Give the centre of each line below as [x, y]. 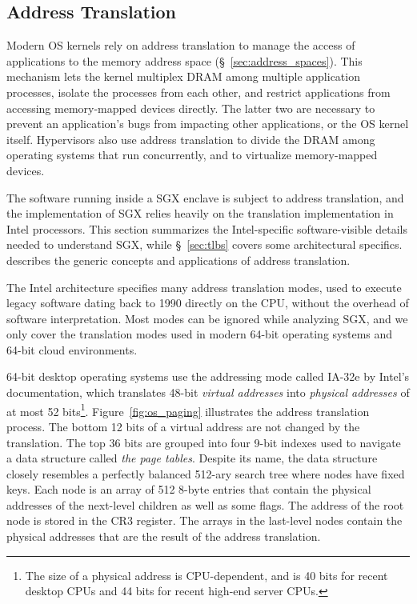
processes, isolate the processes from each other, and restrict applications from [198, 92]
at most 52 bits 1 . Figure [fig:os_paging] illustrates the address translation [188, 410]
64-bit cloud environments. [72, 349]
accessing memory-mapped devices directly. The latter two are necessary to [191, 108]
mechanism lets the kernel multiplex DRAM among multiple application [183, 76]
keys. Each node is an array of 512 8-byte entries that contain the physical [189, 489]
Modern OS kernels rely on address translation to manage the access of [181, 45]
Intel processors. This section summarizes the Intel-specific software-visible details [207, 228]
